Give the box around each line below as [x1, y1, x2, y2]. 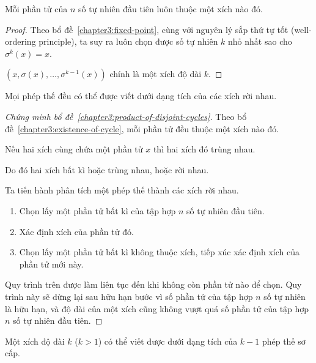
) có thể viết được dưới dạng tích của [98, 334, 238, 347]
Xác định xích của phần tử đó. [19, 225, 134, 238]
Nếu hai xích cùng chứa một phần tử [5, 143, 143, 155]
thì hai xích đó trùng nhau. [153, 143, 255, 155]
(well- [290, 23, 312, 36]
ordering [5, 35, 36, 48]
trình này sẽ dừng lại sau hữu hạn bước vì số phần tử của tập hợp [5, 290, 253, 302]
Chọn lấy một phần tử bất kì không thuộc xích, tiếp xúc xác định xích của [19, 245, 299, 258]
